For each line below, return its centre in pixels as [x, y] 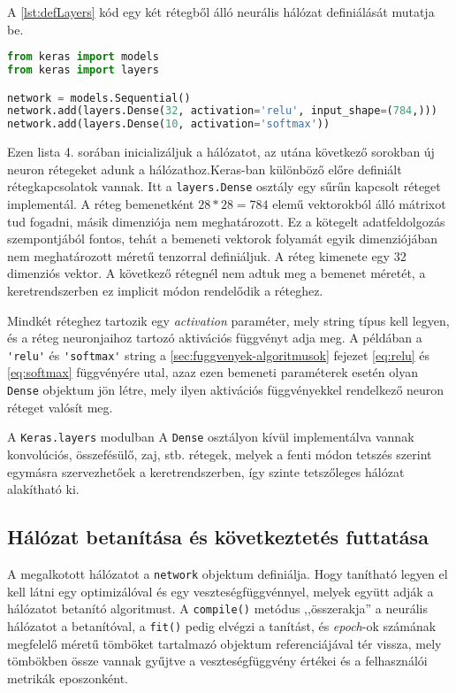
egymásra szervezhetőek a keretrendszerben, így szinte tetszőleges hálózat [206, 471]
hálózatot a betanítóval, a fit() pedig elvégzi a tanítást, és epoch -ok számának [222, 625]
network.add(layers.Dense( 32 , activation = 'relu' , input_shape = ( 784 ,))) [222, 111]
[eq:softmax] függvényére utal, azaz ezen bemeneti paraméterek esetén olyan [213, 372]
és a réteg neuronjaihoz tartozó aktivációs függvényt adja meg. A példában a [215, 338]
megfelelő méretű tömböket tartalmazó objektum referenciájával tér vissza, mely [224, 643]
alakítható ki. [43, 489]
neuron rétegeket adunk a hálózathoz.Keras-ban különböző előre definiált [205, 169]
